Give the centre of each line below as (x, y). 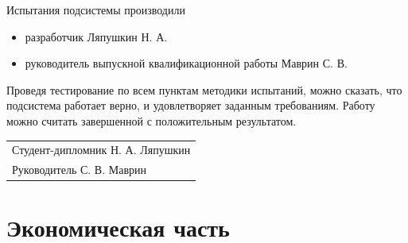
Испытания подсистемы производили (96, 10)
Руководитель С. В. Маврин (80, 170)
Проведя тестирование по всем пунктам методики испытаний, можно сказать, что (204, 89)
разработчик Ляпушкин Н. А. (96, 36)
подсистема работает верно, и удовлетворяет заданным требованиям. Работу (191, 105)
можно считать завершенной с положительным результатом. (152, 120)
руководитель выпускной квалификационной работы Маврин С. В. (186, 63)
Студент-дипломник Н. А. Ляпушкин (101, 150)
